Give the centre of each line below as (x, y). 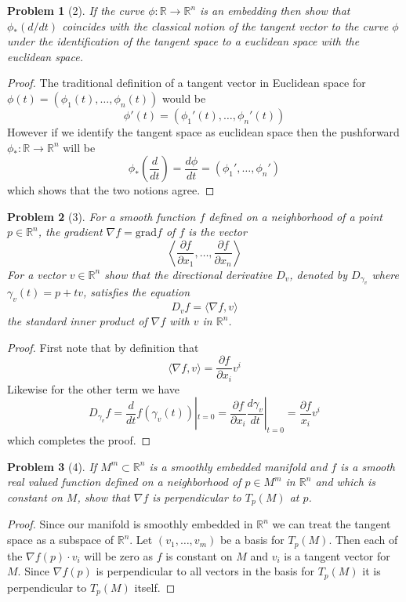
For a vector (36, 274)
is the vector (217, 232)
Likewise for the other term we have (94, 388)
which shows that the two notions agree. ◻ (111, 190)
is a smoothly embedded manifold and (238, 466)
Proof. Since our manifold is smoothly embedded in (130, 524)
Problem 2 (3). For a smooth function (101, 216)
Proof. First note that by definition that (103, 347)
